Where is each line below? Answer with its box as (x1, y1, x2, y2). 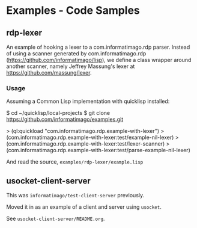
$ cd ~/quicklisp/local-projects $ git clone (6, 109, 111, 117)
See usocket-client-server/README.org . (6, 215, 105, 223)
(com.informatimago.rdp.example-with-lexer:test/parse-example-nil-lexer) (6, 147, 190, 154)
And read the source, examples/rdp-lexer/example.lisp (6, 158, 144, 165)
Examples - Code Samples (6, 4, 140, 17)
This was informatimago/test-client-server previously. (6, 192, 145, 199)
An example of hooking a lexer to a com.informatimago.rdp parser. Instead (6, 43, 190, 51)
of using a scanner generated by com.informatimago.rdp (6, 50, 147, 57)
